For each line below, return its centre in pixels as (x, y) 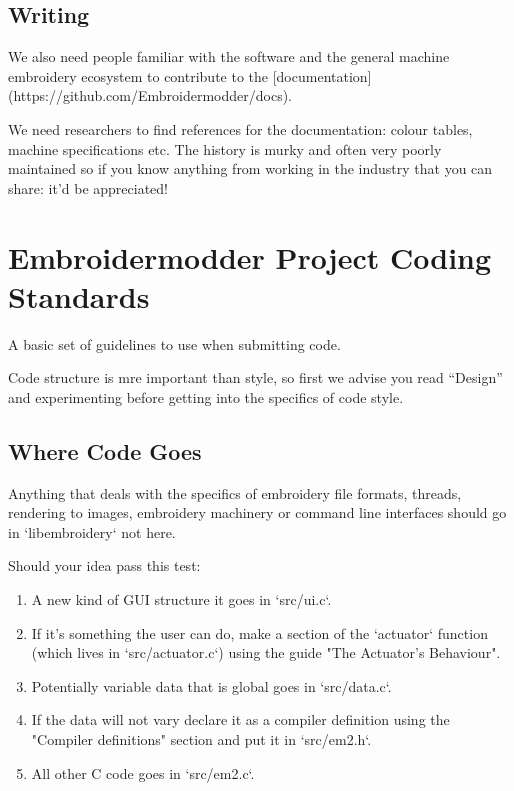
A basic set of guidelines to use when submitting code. (174, 343)
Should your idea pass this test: (104, 565)
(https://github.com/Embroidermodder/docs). (150, 95)
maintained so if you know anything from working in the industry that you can (250, 168)
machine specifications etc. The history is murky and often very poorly (225, 148)
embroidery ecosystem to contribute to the (138, 75)
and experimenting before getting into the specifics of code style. (206, 396)
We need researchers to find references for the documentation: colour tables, (240, 128)
